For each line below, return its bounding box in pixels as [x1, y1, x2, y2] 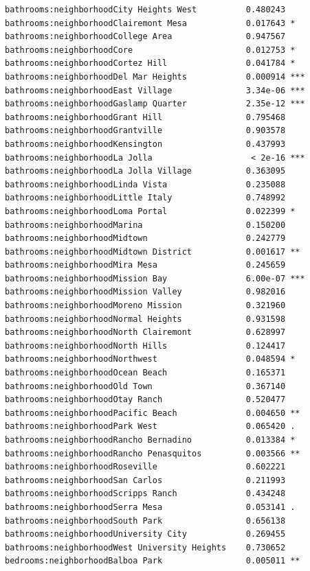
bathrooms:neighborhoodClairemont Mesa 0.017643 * [5, 18, 296, 28]
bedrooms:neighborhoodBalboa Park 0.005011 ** [5, 556, 300, 566]
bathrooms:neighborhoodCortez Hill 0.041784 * [5, 58, 296, 69]
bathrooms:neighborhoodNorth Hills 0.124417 [5, 340, 286, 351]
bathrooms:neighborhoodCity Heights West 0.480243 [5, 5, 286, 14]
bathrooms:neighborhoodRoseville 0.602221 [5, 462, 286, 472]
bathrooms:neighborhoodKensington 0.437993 [5, 139, 286, 149]
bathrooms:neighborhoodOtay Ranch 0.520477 [5, 395, 286, 405]
